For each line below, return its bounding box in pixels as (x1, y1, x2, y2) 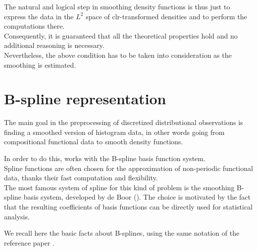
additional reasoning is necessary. (4, 40, 104, 50)
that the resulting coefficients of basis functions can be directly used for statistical (4, 202, 253, 212)
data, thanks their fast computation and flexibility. (4, 172, 158, 183)
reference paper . (4, 237, 55, 248)
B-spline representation (4, 88, 166, 109)
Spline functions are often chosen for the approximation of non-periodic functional (4, 163, 253, 173)
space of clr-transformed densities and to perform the (86, 11, 247, 21)
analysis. (4, 211, 30, 221)
